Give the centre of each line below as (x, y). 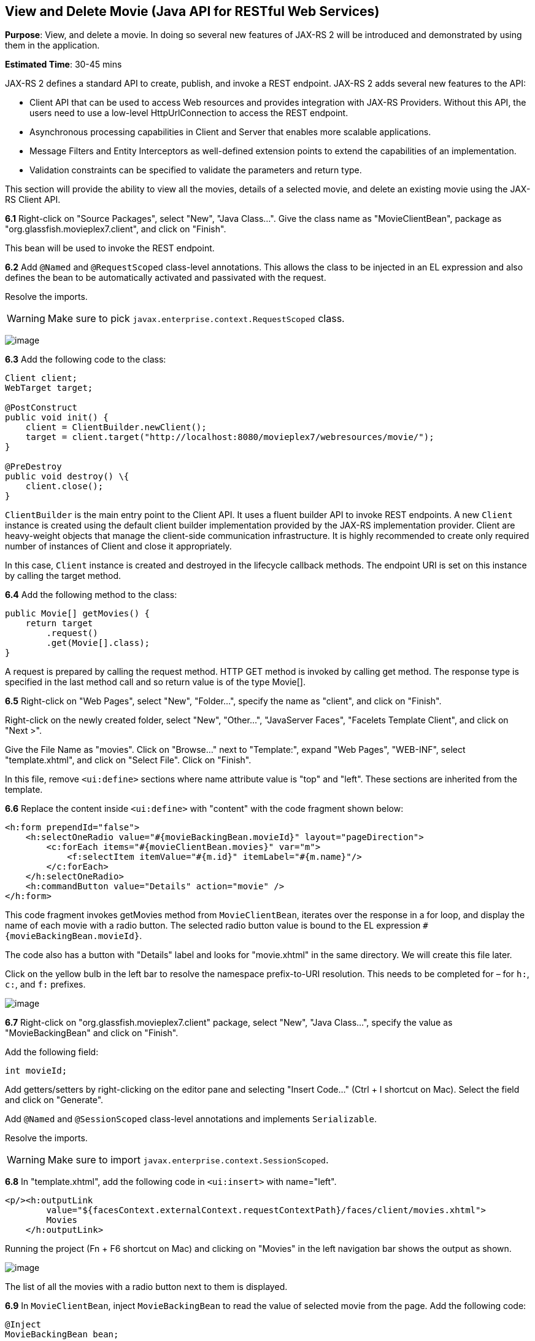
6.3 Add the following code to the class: (86, 360)
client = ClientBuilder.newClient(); (116, 427)
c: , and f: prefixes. (45, 985)
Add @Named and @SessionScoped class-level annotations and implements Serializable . (191, 1119)
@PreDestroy (33, 467)
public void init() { (57, 418)
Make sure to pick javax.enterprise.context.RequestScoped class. (196, 319)
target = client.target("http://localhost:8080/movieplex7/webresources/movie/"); (230, 437)
